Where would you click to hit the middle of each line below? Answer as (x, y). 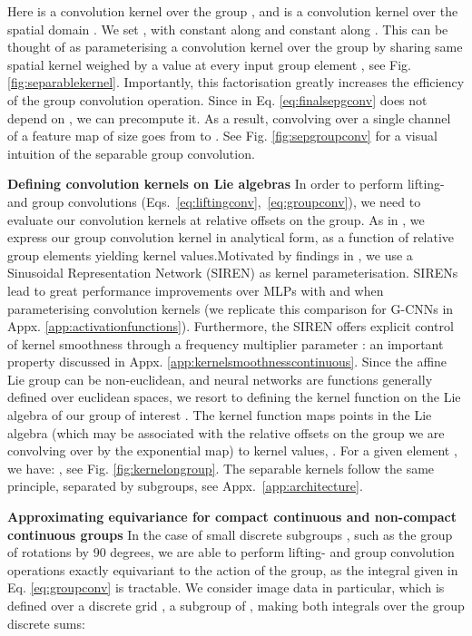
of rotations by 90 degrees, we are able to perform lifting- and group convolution (231, 552)
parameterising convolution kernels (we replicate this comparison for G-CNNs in (231, 308)
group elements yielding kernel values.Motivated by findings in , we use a (210, 254)
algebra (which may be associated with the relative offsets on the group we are (226, 432)
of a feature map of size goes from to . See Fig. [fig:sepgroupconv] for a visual (222, 136)
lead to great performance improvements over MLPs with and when (196, 290)
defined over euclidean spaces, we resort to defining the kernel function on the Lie (234, 397)
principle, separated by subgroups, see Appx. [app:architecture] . (185, 486)
